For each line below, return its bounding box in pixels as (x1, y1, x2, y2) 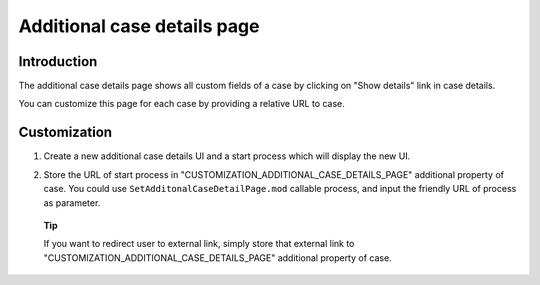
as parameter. (43, 196, 101, 209)
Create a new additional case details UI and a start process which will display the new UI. (43, 150, 411, 162)
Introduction (18, 53, 98, 70)
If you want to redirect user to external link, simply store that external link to (43, 238, 355, 250)
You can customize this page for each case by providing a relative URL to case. (18, 98, 345, 110)
